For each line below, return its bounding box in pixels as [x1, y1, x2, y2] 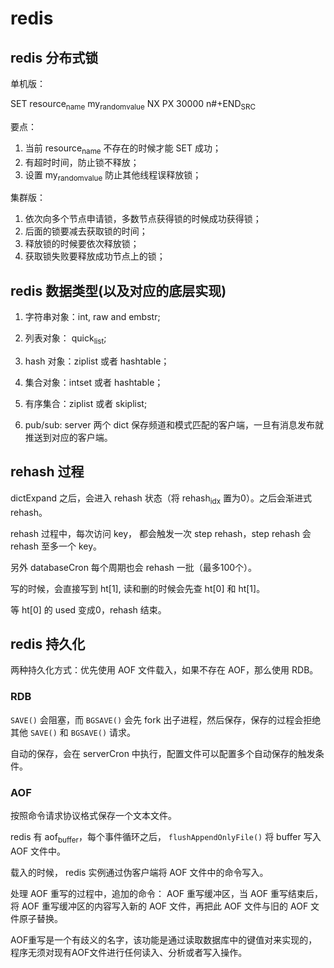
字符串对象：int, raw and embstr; [24, 311, 161, 323]
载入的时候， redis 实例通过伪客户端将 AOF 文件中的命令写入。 [10, 866, 269, 878]
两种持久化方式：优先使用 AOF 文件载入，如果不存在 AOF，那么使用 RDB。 [10, 664, 319, 676]
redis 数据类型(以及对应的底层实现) [10, 282, 227, 299]
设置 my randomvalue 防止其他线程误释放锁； [24, 168, 202, 183]
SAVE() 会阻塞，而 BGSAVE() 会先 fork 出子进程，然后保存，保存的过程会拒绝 [10, 713, 322, 726]
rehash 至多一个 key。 [10, 540, 103, 552]
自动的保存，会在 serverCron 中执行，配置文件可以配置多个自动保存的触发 [10, 747, 316, 759]
